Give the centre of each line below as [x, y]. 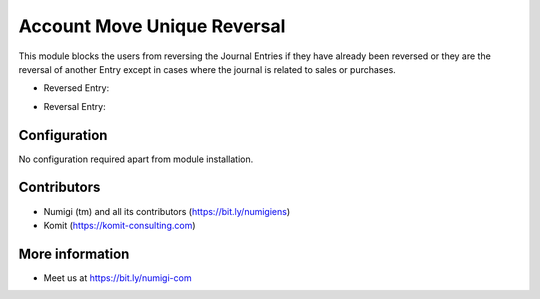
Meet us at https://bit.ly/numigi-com [117, 277]
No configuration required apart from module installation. [136, 159]
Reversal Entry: [74, 106]
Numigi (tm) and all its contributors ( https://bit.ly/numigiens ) [167, 211]
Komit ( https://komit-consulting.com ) [119, 225]
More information [74, 253]
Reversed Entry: [76, 88]
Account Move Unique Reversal [152, 26]
